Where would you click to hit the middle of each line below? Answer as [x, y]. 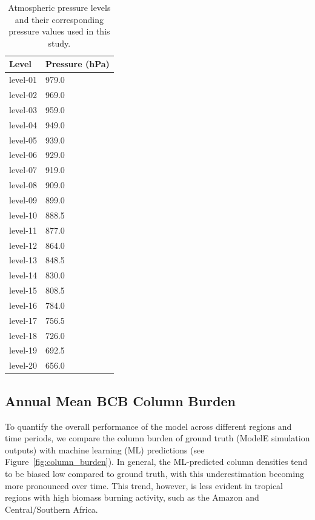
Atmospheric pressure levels [59, 7]
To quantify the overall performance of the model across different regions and [148, 426]
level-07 [23, 170]
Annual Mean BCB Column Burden [121, 400]
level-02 [23, 95]
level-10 [23, 215]
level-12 [23, 245]
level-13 [23, 260]
